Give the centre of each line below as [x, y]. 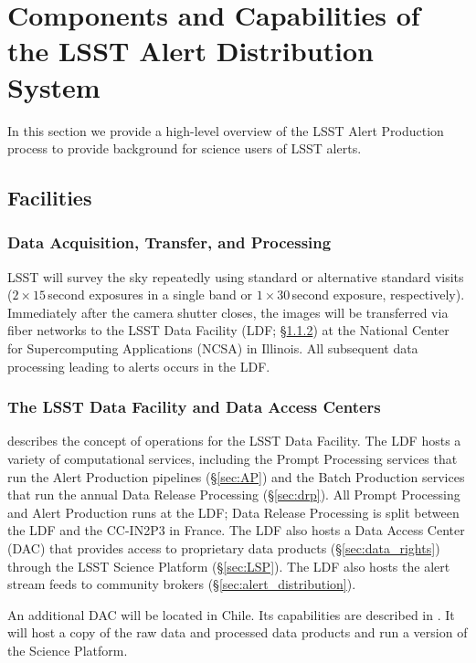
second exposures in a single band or [150, 295]
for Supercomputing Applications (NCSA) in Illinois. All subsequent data [213, 348]
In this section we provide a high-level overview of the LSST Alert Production [226, 130]
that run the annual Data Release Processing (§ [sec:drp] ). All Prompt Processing [234, 495]
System [54, 86]
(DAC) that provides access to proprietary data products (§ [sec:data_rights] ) [224, 548]
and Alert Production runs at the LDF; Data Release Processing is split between [233, 512]
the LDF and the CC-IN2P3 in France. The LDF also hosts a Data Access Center [236, 530]
